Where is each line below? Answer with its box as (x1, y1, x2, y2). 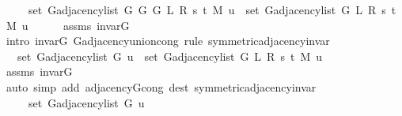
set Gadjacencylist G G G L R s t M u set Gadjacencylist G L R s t (28, 2, 396, 17)
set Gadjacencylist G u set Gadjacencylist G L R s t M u (17, 47, 323, 64)
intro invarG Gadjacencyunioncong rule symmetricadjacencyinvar (6, 32, 330, 49)
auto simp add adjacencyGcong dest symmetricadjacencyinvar (6, 78, 317, 95)
